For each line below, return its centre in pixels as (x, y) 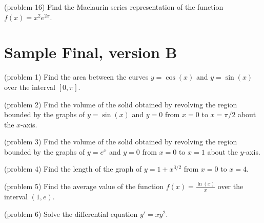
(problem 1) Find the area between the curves (76, 77)
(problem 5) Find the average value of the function (84, 186)
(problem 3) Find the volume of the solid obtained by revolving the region (121, 142)
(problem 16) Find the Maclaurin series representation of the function (114, 7)
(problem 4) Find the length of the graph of (73, 169)
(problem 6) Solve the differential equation (71, 213)
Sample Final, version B (91, 52)
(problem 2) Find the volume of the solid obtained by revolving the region (121, 104)
